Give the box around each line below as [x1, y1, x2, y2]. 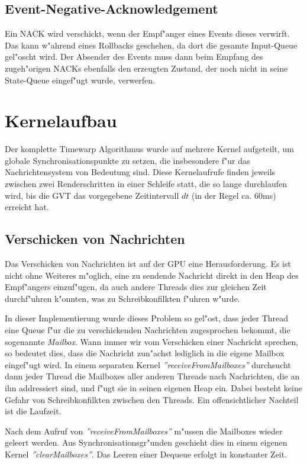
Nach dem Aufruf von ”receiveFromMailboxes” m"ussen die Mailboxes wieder [5, 424, 283, 437]
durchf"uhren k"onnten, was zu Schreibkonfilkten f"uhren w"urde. [5, 292, 240, 304]
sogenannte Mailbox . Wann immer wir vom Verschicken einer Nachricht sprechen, [5, 335, 299, 347]
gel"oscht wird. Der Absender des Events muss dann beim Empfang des [5, 50, 263, 63]
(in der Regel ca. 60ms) [192, 189, 276, 201]
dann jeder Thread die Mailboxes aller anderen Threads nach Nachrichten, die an [5, 370, 300, 382]
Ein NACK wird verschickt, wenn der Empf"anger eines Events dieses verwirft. [5, 27, 290, 40]
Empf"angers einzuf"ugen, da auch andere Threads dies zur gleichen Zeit [5, 281, 267, 293]
